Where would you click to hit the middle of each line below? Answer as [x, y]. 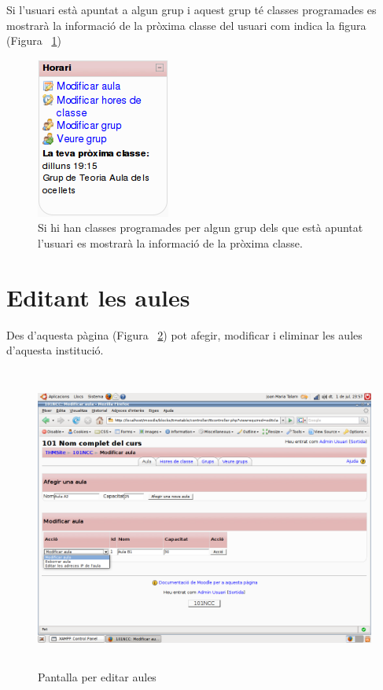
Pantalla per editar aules [97, 677]
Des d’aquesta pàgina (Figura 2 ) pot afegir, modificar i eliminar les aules [184, 334]
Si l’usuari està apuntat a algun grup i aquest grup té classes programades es [191, 9]
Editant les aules [98, 297]
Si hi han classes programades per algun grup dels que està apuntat [201, 228]
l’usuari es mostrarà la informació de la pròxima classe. [170, 242]
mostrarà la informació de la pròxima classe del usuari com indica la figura [186, 25]
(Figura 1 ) [34, 40]
